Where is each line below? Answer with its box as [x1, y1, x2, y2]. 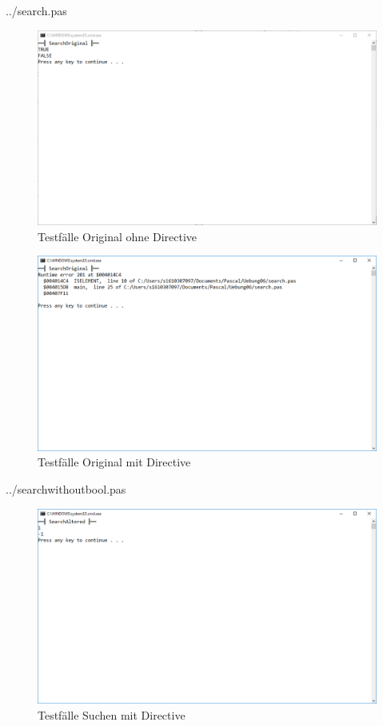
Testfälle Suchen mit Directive [38, 706, 186, 723]
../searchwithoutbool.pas [6, 480, 126, 497]
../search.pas [6, 2, 67, 18]
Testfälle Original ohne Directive [38, 228, 197, 244]
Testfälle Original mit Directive [38, 454, 191, 470]
